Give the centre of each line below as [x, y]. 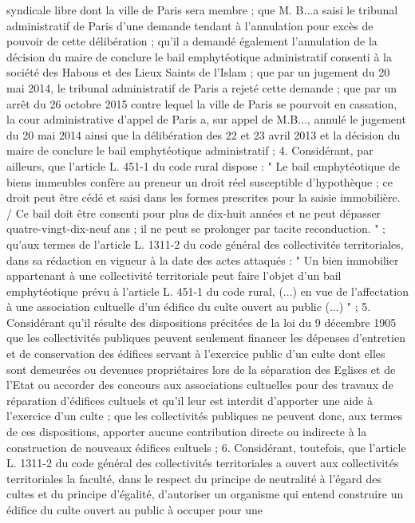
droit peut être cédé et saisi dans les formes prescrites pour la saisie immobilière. [204, 197]
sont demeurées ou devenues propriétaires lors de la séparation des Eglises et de [201, 369]
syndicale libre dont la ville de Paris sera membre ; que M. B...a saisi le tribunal [202, 10]
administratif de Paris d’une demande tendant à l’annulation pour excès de [190, 25]
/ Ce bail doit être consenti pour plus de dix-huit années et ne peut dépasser [194, 212]
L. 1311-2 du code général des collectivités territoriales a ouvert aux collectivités [203, 463]
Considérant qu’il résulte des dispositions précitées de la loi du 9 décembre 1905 [202, 322]
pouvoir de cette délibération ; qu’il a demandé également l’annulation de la [192, 41]
